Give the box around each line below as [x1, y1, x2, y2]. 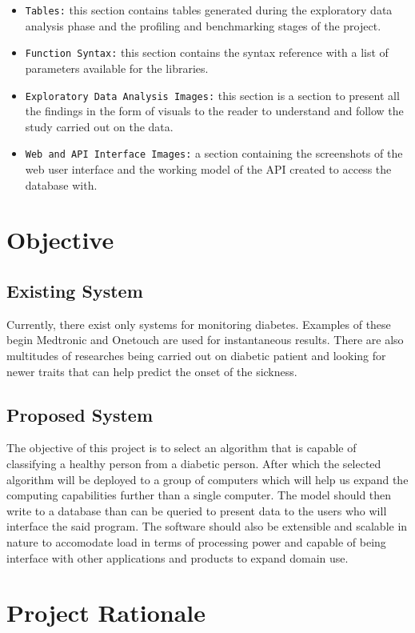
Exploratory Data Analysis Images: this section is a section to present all [25, 86, 400, 103]
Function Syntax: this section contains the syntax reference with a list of [25, 44, 389, 61]
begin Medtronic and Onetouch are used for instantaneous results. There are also [6, 331, 404, 348]
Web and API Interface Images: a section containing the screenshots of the [25, 145, 403, 162]
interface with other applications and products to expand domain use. [6, 549, 349, 566]
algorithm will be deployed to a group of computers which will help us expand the [6, 471, 409, 487]
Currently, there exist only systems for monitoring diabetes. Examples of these [6, 315, 391, 332]
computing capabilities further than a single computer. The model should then [6, 487, 392, 503]
